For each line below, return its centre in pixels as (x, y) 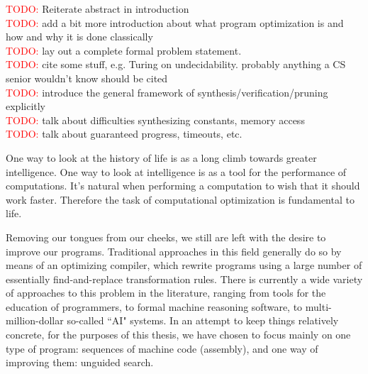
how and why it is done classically (79, 37)
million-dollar (35, 320)
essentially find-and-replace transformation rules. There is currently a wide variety (184, 279)
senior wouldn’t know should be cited (87, 78)
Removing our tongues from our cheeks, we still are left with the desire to (166, 237)
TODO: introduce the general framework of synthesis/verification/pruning (167, 92)
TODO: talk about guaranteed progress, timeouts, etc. (124, 134)
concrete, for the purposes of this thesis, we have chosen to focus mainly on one (178, 335)
